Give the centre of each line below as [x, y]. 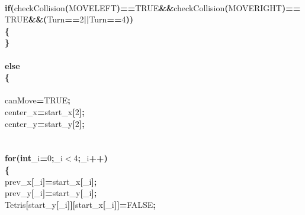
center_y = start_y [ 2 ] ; [45, 123]
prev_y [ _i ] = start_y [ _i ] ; [51, 193]
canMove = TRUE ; [38, 100]
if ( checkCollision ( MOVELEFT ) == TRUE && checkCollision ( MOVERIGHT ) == [153, 7]
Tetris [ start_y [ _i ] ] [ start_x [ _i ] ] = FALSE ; [80, 204]
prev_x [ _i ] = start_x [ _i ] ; [51, 181]
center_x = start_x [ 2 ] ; [45, 111]
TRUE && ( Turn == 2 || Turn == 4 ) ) [69, 19]
